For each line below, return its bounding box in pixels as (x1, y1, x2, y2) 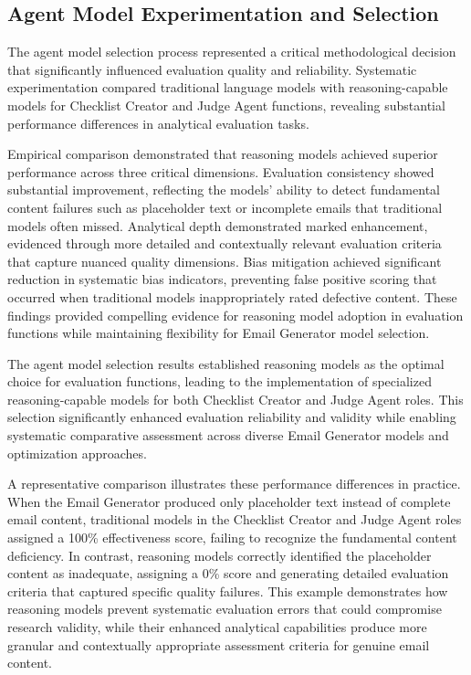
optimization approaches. (7, 443, 147, 462)
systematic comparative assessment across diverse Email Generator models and (7, 426, 449, 445)
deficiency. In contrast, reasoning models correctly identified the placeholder (7, 545, 432, 564)
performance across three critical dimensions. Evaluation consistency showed (7, 162, 434, 181)
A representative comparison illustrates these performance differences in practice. (7, 474, 461, 493)
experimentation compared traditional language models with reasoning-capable (7, 78, 448, 97)
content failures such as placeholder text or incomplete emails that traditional (7, 197, 443, 216)
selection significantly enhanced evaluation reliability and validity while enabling (7, 407, 456, 427)
